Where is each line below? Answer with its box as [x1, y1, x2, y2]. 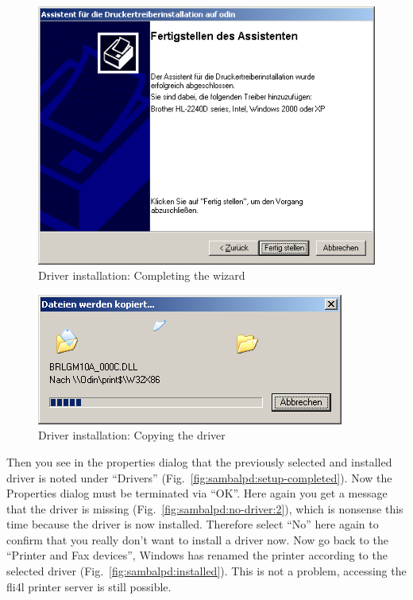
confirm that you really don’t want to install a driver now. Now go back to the [6, 531, 388, 548]
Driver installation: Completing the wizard [38, 267, 245, 284]
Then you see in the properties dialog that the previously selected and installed [6, 453, 392, 470]
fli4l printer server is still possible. [6, 578, 172, 594]
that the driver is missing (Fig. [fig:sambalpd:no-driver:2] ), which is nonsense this [6, 500, 403, 517]
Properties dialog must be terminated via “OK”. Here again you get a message [6, 485, 388, 501]
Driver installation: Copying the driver [38, 427, 226, 443]
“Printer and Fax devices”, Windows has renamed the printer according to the [6, 547, 388, 563]
